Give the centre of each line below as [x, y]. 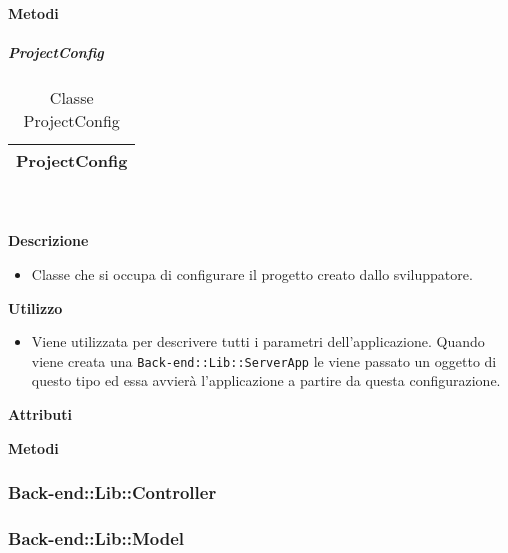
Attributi [40, 413]
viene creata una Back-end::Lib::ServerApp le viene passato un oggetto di [264, 360]
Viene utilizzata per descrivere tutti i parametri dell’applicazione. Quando [258, 341]
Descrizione [48, 240]
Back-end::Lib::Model [96, 537]
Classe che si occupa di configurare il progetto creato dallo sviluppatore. [252, 273]
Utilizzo [35, 307]
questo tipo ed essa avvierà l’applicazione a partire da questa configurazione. [266, 380]
